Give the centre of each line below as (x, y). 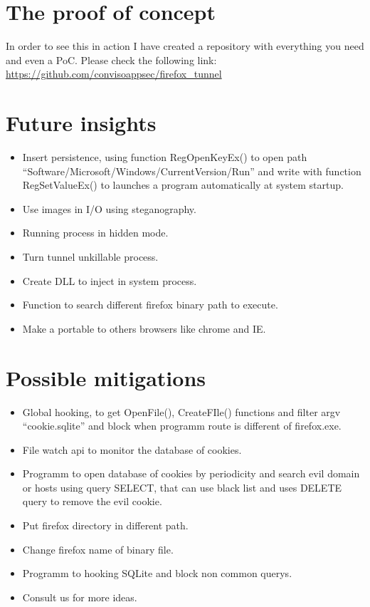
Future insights (81, 123)
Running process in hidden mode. (95, 233)
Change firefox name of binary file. (98, 549)
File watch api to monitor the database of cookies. (132, 449)
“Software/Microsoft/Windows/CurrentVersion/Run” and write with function (192, 171)
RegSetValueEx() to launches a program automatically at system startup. (183, 185)
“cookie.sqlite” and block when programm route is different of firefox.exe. (182, 426)
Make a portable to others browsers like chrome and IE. (144, 328)
